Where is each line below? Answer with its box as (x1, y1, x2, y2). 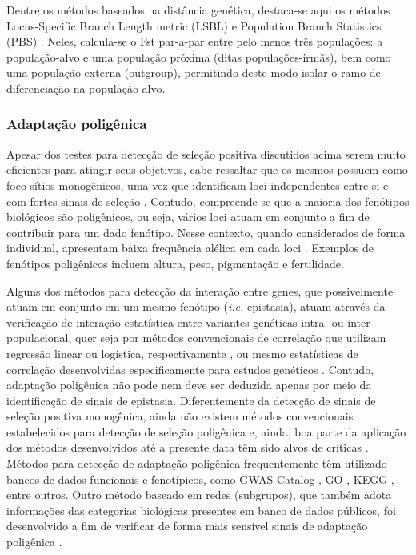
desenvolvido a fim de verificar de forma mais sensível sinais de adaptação (6, 517, 368, 534)
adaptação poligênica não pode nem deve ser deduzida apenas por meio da (6, 376, 372, 393)
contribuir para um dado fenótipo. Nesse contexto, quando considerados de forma (6, 223, 406, 240)
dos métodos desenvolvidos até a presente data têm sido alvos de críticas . (6, 439, 369, 456)
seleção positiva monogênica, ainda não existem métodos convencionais (6, 408, 354, 424)
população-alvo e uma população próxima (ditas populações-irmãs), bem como (6, 48, 391, 65)
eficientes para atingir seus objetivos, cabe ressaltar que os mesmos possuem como (6, 161, 408, 178)
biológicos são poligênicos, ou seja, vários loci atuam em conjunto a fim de (6, 208, 370, 225)
